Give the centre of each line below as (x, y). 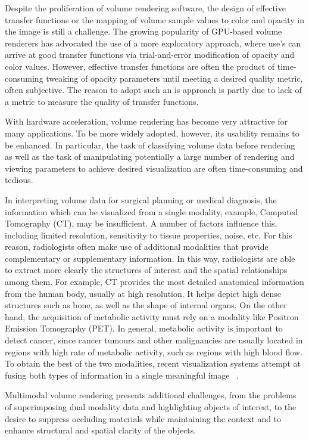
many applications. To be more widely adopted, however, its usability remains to (152, 133)
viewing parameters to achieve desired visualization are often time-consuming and (154, 168)
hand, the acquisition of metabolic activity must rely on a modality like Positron (152, 316)
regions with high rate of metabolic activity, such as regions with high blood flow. (154, 351)
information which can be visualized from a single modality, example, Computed (152, 211)
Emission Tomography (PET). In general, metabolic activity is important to (144, 328)
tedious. (19, 180)
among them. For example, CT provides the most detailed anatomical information (154, 282)
